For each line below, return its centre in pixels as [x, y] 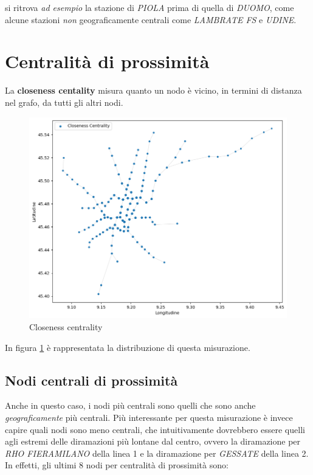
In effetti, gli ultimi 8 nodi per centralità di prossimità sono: [117, 465]
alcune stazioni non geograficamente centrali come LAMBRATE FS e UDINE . [151, 19]
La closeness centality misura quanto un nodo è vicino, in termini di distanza [153, 90]
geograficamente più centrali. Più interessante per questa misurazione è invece [149, 417]
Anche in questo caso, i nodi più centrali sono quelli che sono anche [130, 405]
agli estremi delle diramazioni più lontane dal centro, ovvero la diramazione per [153, 441]
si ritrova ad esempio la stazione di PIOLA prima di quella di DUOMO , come [150, 7]
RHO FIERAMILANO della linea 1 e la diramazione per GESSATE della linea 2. [157, 453]
